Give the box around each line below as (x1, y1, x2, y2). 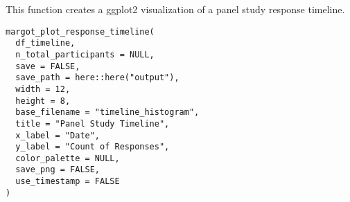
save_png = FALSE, (15, 165, 100, 175)
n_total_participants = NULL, (15, 49, 155, 59)
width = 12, (15, 84, 71, 94)
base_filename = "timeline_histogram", (15, 107, 200, 118)
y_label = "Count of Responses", (15, 142, 170, 152)
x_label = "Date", (15, 130, 100, 140)
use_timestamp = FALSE (15, 176, 120, 187)
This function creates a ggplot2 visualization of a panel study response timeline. (6, 2, 345, 16)
